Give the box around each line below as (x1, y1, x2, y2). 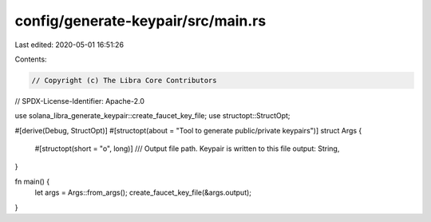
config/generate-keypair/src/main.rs (14, 12, 267, 30)
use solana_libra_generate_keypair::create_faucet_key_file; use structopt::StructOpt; (14, 111, 291, 121)
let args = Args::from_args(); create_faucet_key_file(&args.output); (34, 188, 251, 197)
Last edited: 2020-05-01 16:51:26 (14, 40, 124, 50)
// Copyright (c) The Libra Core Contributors (31, 76, 217, 85)
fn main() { (14, 176, 50, 186)
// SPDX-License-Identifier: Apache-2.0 (14, 96, 145, 105)
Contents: (14, 54, 47, 64)
